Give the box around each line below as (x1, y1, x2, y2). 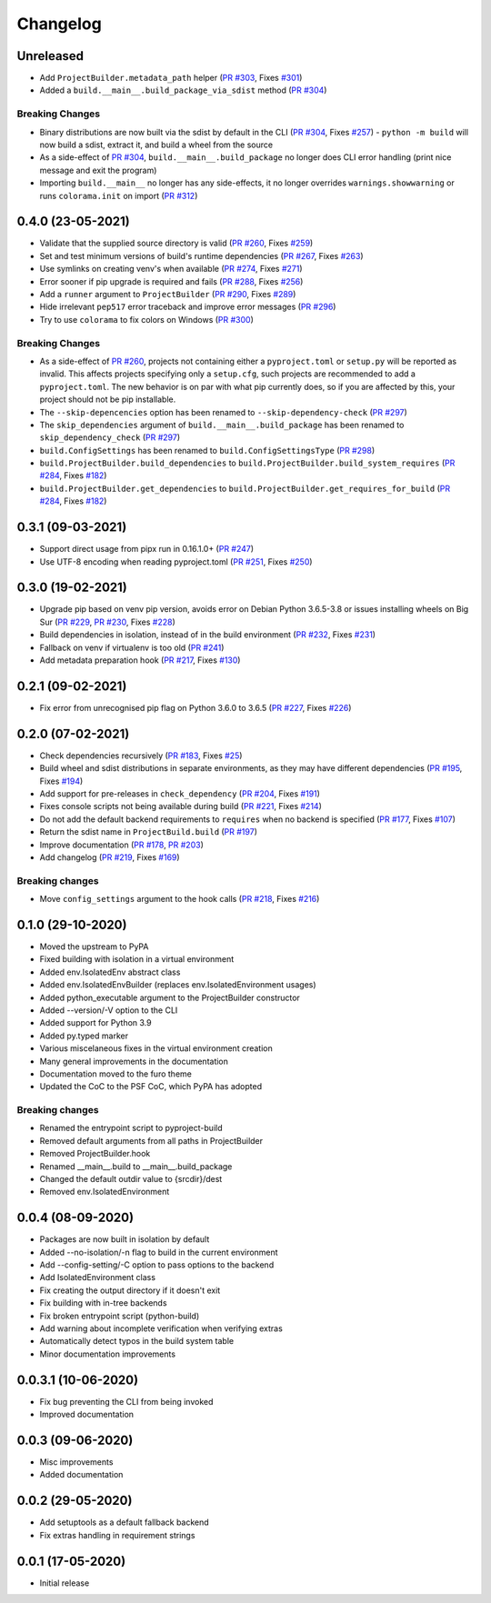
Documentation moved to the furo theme (39, 1068, 193, 1079)
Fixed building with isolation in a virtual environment (39, 954, 235, 965)
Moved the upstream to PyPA (39, 941, 149, 952)
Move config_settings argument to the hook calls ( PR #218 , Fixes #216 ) (39, 894, 320, 905)
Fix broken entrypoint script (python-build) (39, 1310, 200, 1321)
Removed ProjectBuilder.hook (39, 1148, 151, 1159)
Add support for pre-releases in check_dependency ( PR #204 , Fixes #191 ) (39, 787, 320, 799)
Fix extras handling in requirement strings (39, 1529, 195, 1540)
